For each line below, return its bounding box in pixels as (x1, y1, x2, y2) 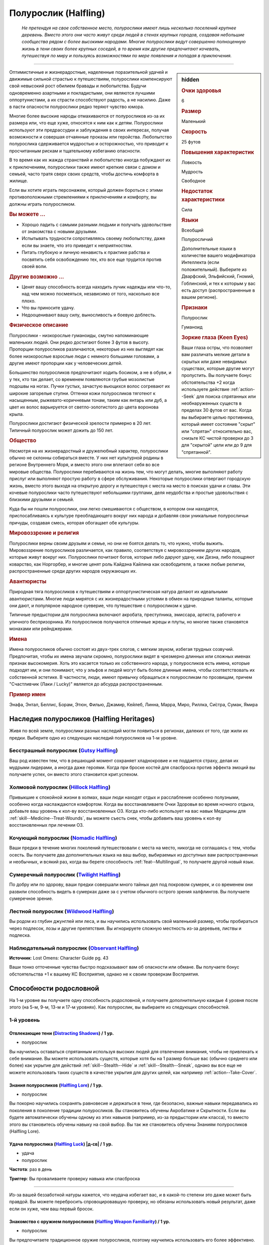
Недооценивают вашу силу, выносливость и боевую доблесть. (21, 312, 156, 318)
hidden (181, 76, 199, 83)
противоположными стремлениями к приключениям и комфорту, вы (9, 194, 157, 200)
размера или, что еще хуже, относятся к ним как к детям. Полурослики (9, 120, 163, 126)
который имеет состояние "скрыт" (181, 421, 256, 427)
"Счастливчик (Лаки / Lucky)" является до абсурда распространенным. (9, 681, 163, 687)
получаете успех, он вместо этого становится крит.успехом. (9, 771, 139, 777)
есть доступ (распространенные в (181, 287, 255, 293)
